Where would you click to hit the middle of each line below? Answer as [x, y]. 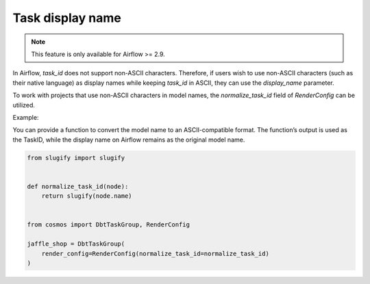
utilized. [24, 105]
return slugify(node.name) [87, 196]
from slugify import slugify [76, 158]
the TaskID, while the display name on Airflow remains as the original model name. [129, 140]
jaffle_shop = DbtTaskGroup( [76, 244]
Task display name [67, 18]
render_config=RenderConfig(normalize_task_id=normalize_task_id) [156, 254]
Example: [26, 117]
